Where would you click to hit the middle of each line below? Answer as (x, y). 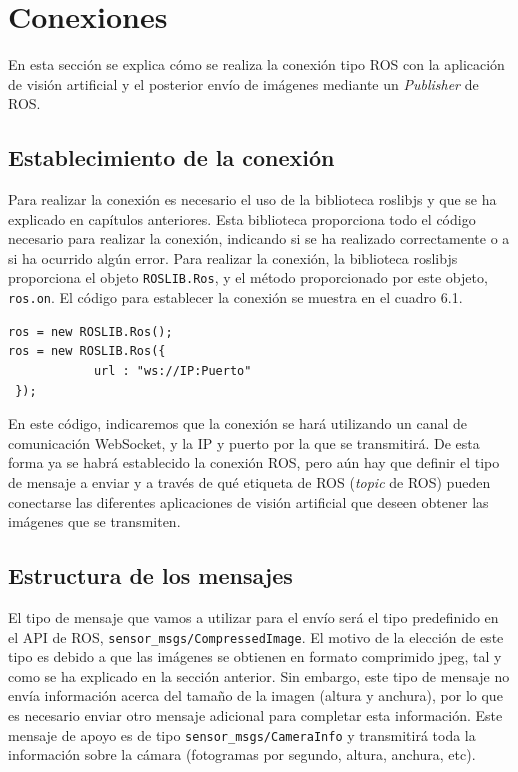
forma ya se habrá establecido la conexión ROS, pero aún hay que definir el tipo (254, 462)
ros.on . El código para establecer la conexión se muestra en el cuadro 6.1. (235, 297)
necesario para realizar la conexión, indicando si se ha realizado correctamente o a (259, 238)
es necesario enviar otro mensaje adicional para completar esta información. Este (255, 714)
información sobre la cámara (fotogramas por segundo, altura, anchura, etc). (242, 754)
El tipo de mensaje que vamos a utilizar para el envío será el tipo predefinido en (253, 616)
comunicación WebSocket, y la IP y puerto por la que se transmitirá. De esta (244, 442)
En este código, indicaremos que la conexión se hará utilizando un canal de (238, 423)
